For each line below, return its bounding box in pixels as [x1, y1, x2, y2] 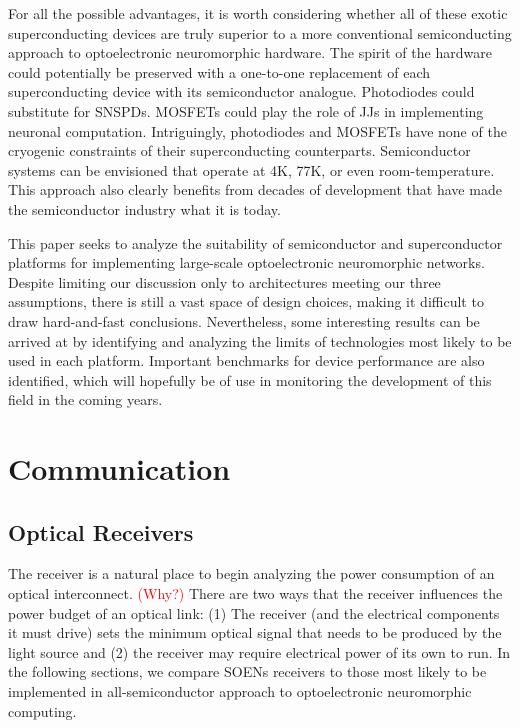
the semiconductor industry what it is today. [8, 198, 281, 219]
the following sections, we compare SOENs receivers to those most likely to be [8, 661, 487, 682]
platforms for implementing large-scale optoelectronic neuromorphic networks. [8, 252, 485, 273]
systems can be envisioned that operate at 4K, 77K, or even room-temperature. [8, 159, 495, 180]
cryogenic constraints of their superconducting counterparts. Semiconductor [8, 140, 471, 161]
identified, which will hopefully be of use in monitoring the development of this [8, 369, 492, 390]
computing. [8, 700, 77, 721]
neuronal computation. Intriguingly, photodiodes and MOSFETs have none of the [8, 120, 507, 141]
